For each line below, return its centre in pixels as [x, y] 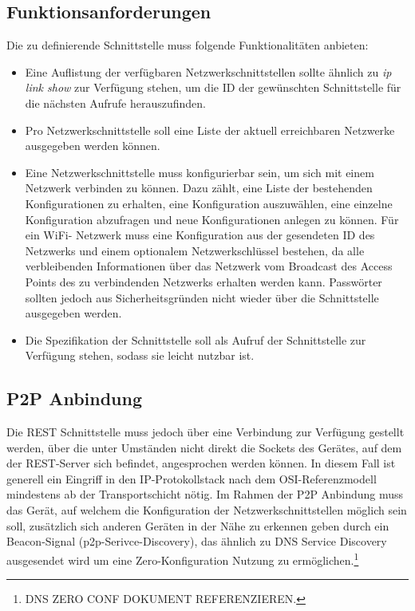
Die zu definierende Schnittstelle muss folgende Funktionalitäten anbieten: [188, 45]
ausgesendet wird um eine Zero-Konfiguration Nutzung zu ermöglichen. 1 [183, 558]
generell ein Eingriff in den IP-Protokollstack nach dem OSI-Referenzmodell [192, 478]
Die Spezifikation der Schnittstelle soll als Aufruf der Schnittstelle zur [196, 339]
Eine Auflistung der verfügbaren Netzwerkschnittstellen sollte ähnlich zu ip [208, 71]
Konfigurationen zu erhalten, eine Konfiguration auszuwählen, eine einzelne [209, 203]
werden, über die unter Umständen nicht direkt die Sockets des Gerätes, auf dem [204, 447]
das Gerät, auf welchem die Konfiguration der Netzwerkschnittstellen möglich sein [207, 510]
